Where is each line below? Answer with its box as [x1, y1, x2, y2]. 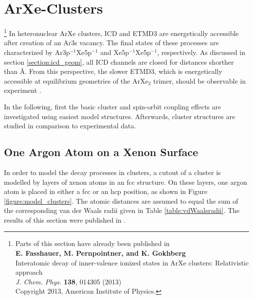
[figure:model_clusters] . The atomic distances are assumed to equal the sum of [4, 195, 238, 206]
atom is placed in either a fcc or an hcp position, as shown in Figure [4, 186, 208, 196]
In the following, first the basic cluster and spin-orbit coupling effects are [4, 101, 221, 111]
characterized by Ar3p [4, 47, 70, 57]
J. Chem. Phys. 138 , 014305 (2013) [15, 276, 122, 286]
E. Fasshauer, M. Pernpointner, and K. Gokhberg [15, 248, 186, 258]
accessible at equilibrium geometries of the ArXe [4, 75, 148, 86]
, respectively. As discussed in [157, 47, 245, 57]
